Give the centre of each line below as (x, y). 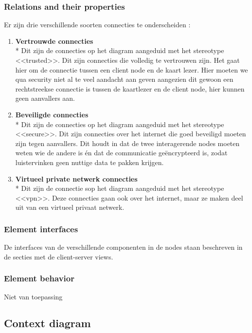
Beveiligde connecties (52, 114)
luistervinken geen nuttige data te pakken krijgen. (90, 162)
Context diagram (47, 323)
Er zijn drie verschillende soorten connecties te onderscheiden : (97, 25)
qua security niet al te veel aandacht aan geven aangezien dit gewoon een (124, 79)
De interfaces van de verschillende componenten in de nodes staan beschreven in (123, 247)
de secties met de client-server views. (59, 256)
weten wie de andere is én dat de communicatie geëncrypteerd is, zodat (121, 153)
